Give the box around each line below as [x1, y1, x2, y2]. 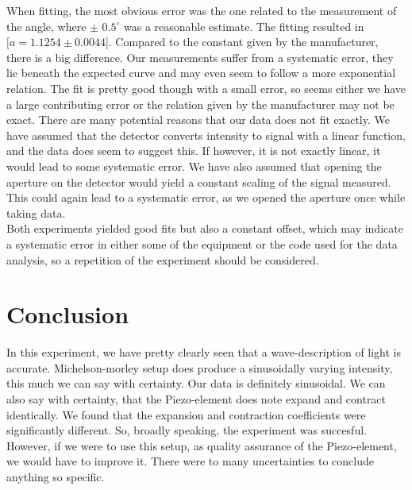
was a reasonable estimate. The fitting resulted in [124, 17, 364, 34]
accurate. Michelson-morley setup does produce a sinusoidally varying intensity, [6, 359, 393, 376]
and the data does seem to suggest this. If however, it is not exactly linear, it [6, 142, 381, 159]
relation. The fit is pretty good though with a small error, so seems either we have [6, 79, 406, 96]
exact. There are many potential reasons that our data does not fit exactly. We [6, 111, 390, 128]
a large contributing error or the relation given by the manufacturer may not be [6, 95, 395, 112]
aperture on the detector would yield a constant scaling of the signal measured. [6, 173, 391, 190]
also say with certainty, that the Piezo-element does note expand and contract [6, 391, 387, 407]
